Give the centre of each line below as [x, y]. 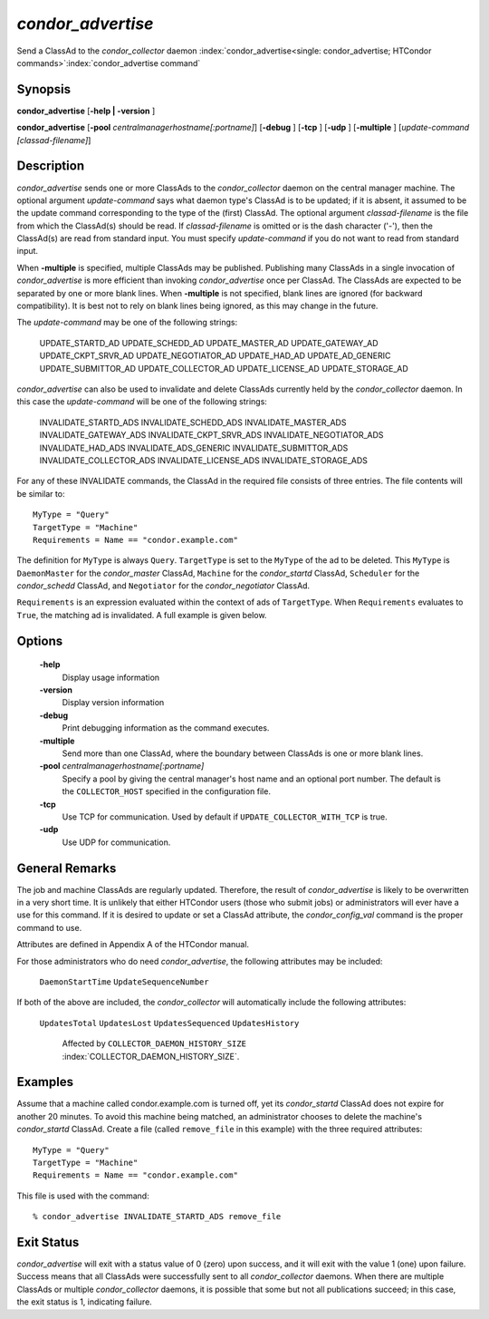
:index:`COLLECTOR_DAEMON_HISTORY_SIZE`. [151, 1056]
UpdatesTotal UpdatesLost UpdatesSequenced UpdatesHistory [169, 1023]
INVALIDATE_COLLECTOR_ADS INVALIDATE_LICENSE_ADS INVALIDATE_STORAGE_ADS [204, 460]
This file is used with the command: [83, 1196]
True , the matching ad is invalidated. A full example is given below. [142, 615]
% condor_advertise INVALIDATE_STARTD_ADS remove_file [157, 1217]
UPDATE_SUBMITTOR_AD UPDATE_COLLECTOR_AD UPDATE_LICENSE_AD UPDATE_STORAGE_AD [224, 368]
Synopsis [44, 89]
